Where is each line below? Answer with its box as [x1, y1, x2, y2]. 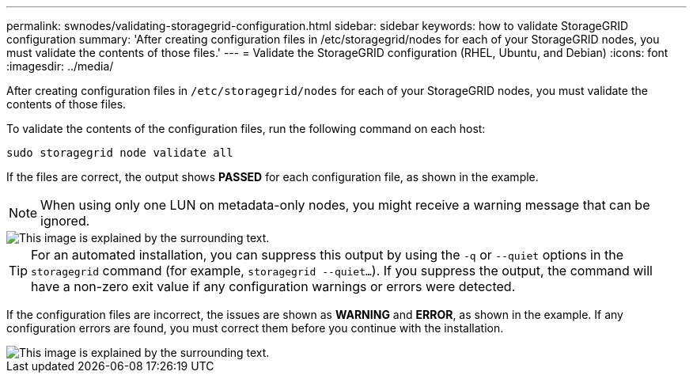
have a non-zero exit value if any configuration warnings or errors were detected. [31, 279, 516, 294]
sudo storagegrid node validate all [6, 146, 233, 159]
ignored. [40, 213, 90, 229]
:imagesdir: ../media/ [6, 59, 114, 73]
